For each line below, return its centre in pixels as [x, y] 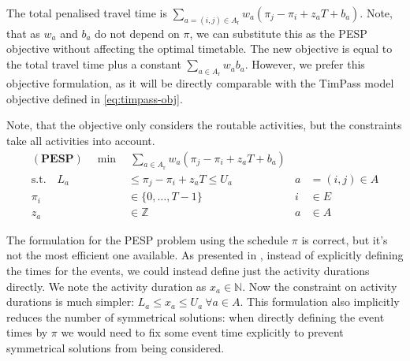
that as [23, 33]
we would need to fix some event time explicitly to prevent [202, 332]
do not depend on [137, 33]
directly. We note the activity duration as [106, 286]
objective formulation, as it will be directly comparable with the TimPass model [200, 83]
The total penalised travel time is [87, 13]
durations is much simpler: [71, 301]
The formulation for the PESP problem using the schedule [147, 239]
